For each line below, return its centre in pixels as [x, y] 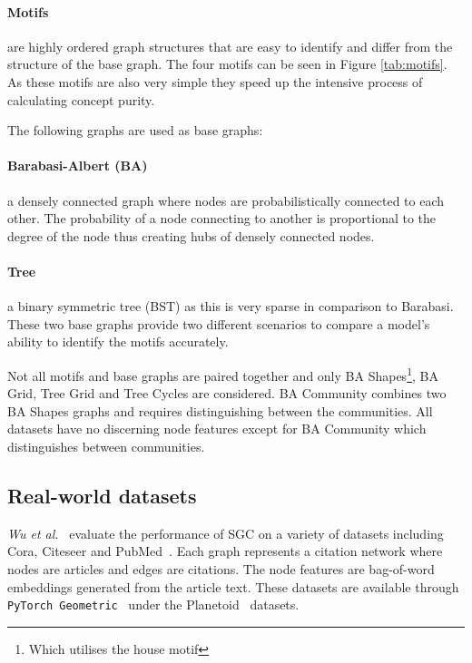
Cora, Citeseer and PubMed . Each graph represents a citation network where [225, 551]
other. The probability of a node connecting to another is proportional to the [222, 218]
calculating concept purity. [81, 99]
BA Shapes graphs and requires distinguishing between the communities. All [220, 410]
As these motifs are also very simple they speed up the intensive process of [215, 81]
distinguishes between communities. [106, 446]
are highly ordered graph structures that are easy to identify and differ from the [230, 46]
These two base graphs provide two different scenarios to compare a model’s [219, 323]
